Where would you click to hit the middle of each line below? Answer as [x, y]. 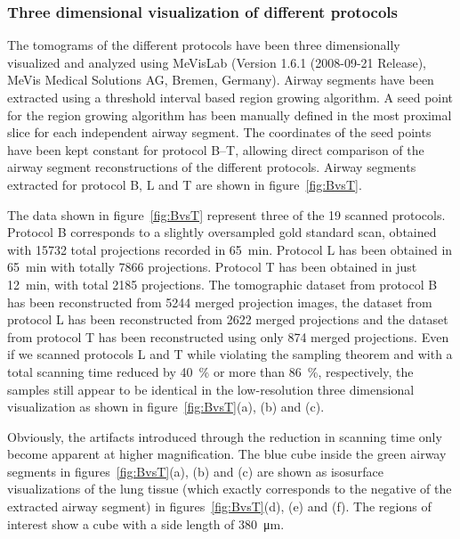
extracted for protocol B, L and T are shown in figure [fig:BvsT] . [185, 184]
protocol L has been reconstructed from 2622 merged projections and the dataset [228, 319]
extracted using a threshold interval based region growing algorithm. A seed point [230, 97]
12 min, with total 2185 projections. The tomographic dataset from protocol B [222, 284]
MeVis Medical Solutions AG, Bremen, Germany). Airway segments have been [221, 80]
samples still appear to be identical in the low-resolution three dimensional [211, 389]
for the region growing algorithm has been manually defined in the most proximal [230, 114]
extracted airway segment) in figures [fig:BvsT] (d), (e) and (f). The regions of [219, 506]
